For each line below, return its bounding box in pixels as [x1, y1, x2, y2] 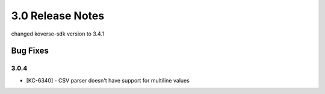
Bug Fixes [11, 46, 49, 56]
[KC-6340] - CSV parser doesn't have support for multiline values [26, 77, 190, 84]
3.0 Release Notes [11, 9, 105, 22]
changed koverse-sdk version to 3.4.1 [11, 30, 105, 37]
